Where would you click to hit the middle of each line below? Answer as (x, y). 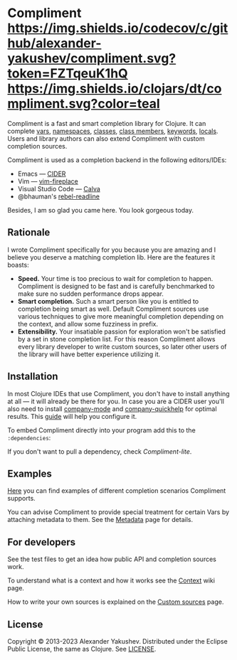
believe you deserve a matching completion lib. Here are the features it (111, 257)
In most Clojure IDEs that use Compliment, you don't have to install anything (118, 393)
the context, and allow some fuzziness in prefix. (88, 324)
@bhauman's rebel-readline (58, 196)
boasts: (19, 265)
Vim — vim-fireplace (48, 181)
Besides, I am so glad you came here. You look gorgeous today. (101, 210)
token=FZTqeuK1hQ (68, 74)
